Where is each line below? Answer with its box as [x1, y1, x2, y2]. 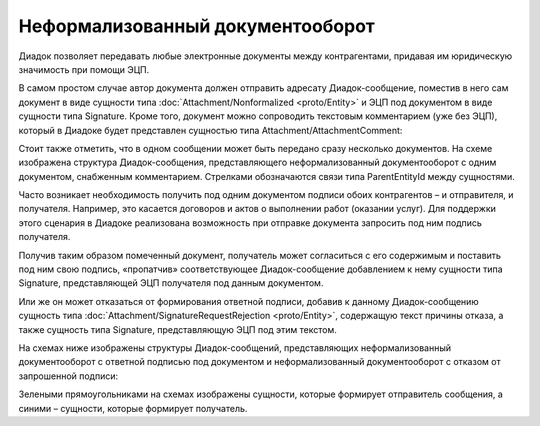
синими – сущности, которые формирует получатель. [18, 402, 248, 414]
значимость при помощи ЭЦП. [18, 63, 150, 75]
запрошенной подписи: [18, 370, 119, 382]
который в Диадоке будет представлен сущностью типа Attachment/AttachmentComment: [18, 124, 403, 136]
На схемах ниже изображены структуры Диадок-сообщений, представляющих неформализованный [18, 341, 452, 354]
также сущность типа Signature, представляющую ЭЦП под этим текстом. [18, 323, 337, 335]
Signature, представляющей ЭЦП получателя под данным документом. [18, 277, 324, 289]
